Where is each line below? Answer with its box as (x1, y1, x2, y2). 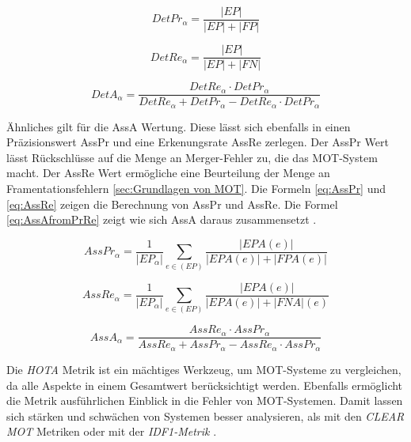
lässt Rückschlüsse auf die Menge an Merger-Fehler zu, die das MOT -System (6, 149, 378, 165)
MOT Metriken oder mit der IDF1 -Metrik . (6, 423, 217, 440)
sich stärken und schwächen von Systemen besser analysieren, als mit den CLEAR (6, 407, 405, 424)
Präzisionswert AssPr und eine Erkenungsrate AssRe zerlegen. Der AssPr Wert (6, 134, 389, 150)
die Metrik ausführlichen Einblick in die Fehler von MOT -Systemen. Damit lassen (6, 392, 403, 409)
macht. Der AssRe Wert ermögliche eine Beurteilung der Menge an (6, 164, 330, 181)
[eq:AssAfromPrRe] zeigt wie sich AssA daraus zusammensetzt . (6, 211, 317, 228)
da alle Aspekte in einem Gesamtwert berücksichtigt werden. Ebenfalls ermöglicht (6, 376, 403, 393)
